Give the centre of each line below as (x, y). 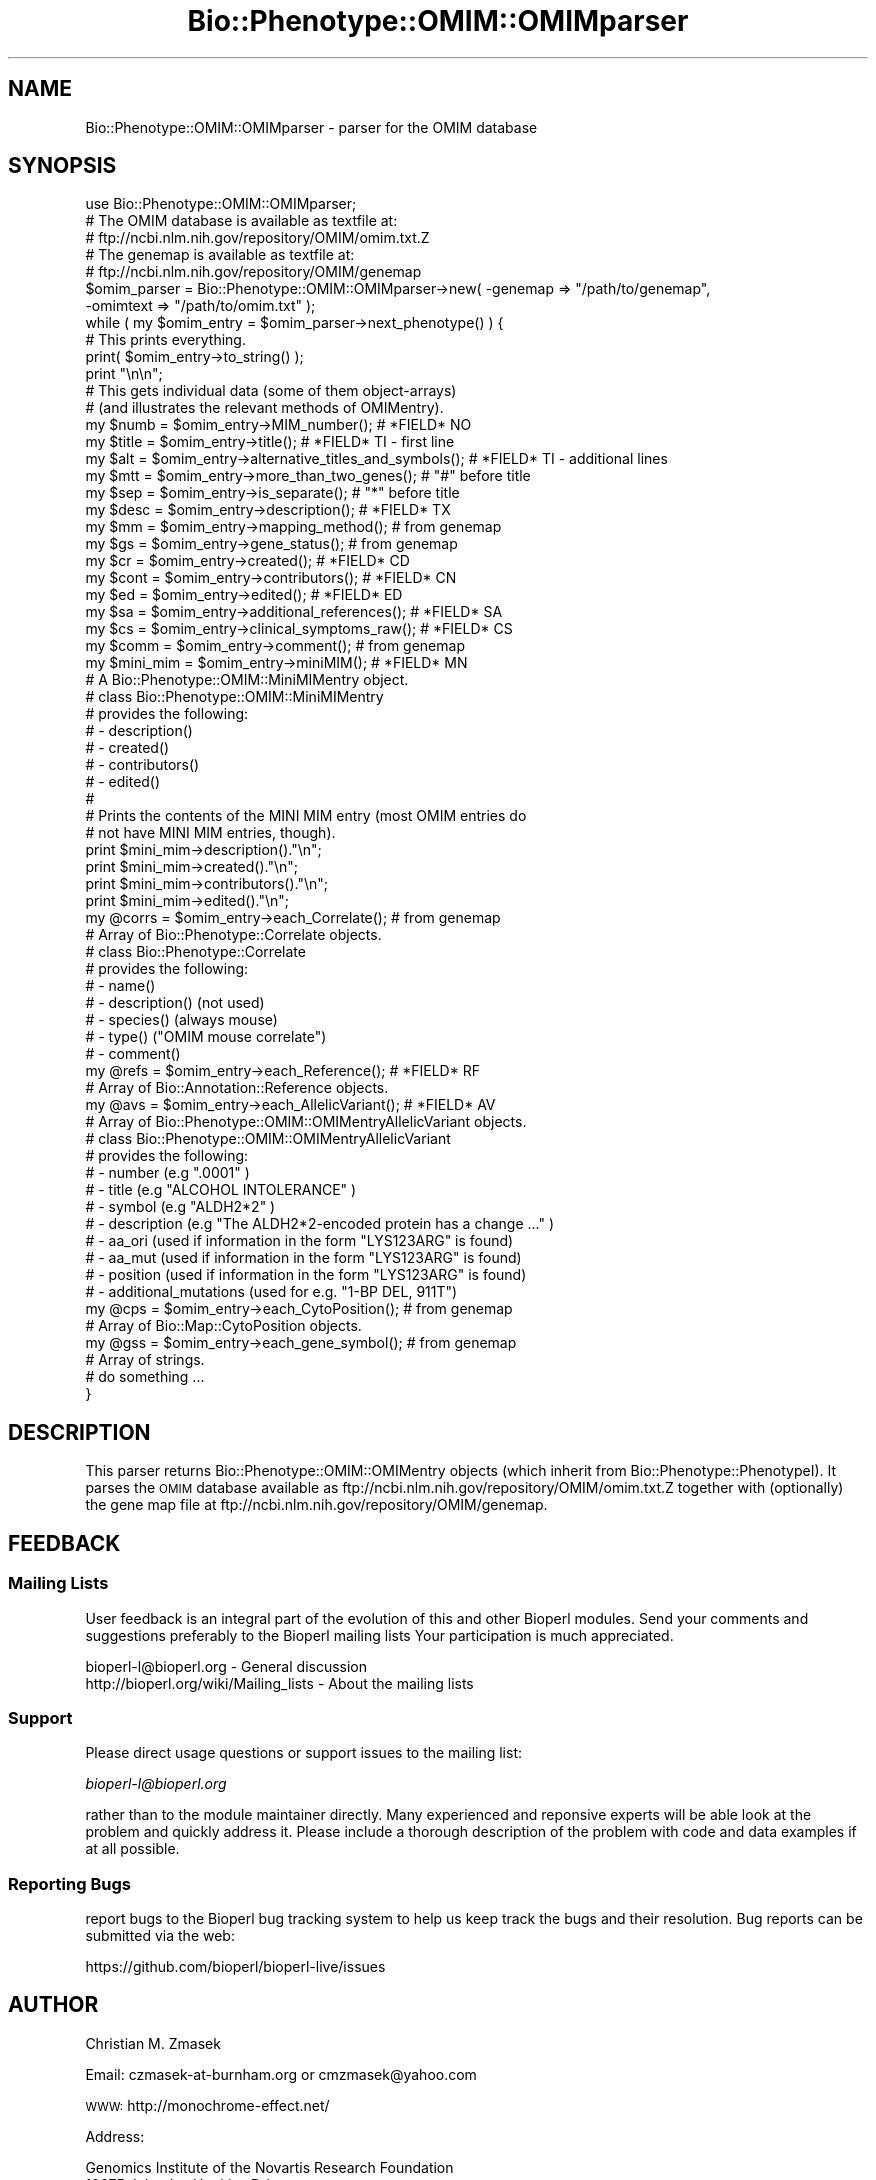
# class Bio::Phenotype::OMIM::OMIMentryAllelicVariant (268, 1139)
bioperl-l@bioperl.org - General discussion (226, 1666)
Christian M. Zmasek (153, 2043)
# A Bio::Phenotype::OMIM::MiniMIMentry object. (247, 680)
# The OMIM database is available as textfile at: (241, 221)
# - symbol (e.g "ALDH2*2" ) (180, 1207)
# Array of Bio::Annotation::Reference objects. (237, 1088)
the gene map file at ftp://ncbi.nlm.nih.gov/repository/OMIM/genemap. (316, 1505)
